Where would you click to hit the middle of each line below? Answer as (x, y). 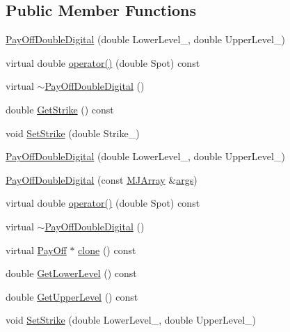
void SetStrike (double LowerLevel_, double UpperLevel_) (131, 320)
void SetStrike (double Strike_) (73, 133)
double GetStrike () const (60, 109)
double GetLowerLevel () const (71, 273)
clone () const (107, 250)
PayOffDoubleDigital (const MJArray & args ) (102, 179)
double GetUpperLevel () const (72, 296)
